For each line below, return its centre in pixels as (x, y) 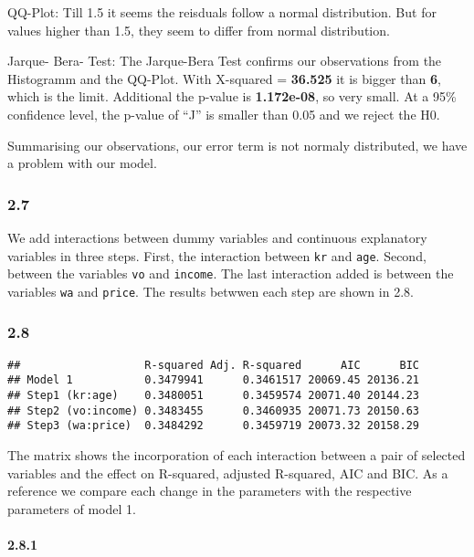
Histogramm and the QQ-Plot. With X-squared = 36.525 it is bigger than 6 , (224, 78)
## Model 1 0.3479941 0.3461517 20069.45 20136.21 (214, 380)
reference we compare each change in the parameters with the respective (210, 491)
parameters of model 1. (72, 508)
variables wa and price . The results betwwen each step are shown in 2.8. (211, 291)
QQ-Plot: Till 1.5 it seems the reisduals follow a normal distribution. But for (222, 12)
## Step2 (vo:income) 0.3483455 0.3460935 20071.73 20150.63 (214, 410)
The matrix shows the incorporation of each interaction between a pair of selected (237, 455)
